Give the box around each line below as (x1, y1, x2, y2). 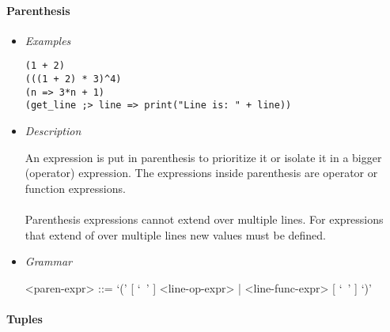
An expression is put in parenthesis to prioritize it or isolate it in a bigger (25, 149, 382, 165)
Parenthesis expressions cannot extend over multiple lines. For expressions (25, 210, 384, 227)
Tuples (6, 310, 43, 326)
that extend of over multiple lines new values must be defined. (25, 226, 326, 243)
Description (25, 123, 81, 139)
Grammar (25, 253, 72, 270)
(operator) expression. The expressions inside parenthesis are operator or (25, 164, 378, 181)
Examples (25, 32, 71, 48)
